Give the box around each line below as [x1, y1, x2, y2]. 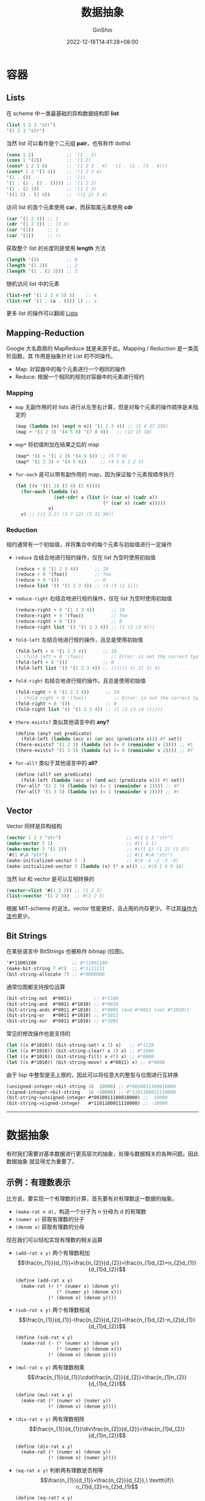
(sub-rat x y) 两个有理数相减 [15, 1306, 90, 1314]
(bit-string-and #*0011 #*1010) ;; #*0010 [6, 1001, 119, 1007]
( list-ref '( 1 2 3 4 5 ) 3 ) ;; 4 [6, 292, 97, 298]
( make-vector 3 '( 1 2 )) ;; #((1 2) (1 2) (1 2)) [6, 846, 190, 852]
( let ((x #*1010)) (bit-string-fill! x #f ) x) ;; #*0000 [6, 1053, 154, 1059]
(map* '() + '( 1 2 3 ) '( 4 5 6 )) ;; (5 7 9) [15, 453, 128, 459]
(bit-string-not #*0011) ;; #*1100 [6, 995, 119, 1001]
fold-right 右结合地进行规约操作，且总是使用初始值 [15, 677, 146, 685]
